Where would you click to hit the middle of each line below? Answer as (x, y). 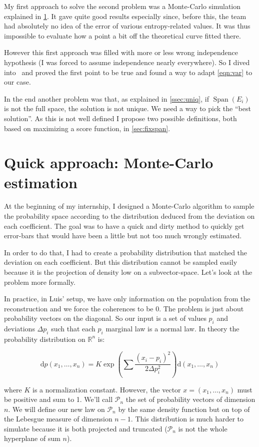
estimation (41, 182)
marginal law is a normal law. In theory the (172, 329)
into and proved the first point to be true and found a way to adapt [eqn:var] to (128, 72)
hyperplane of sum (32, 438)
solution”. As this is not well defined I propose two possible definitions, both (120, 118)
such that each (73, 329)
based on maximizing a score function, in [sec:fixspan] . (87, 128)
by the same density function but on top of (184, 409)
